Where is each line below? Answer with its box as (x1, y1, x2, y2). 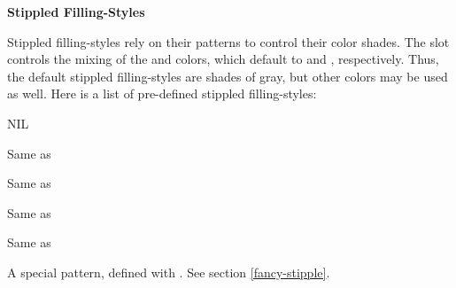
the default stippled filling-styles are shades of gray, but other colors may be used (7, 66, 448, 85)
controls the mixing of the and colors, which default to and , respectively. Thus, (7, 50, 439, 68)
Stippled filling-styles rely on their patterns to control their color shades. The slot (7, 32, 450, 51)
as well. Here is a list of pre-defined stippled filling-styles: (7, 84, 317, 103)
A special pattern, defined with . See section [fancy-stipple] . (7, 262, 330, 281)
